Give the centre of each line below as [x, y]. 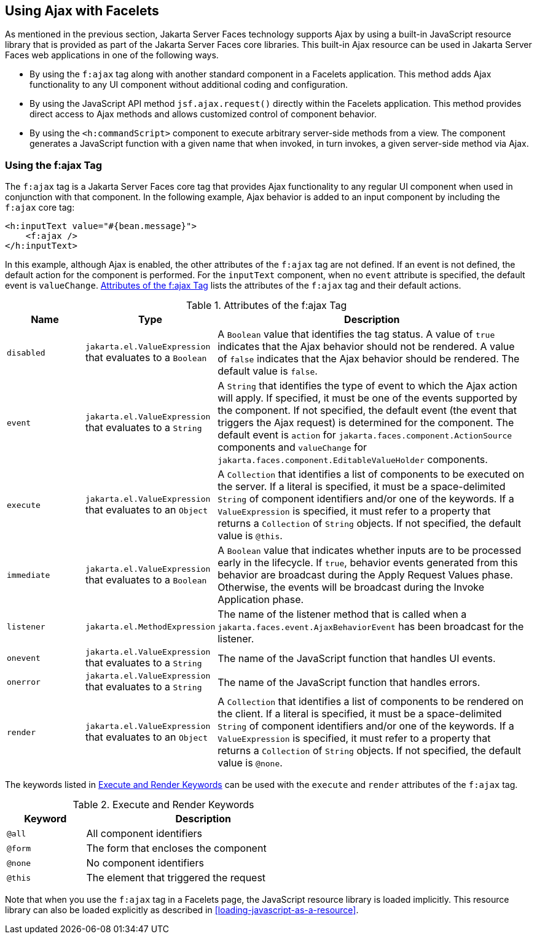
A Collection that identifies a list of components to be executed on [371, 474]
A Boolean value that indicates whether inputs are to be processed [370, 551]
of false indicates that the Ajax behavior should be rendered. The [369, 359]
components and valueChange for [292, 447]
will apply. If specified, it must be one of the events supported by [368, 398]
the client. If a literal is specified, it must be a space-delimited [360, 714]
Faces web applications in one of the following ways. [112, 55]
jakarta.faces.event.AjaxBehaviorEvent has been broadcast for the [371, 627]
